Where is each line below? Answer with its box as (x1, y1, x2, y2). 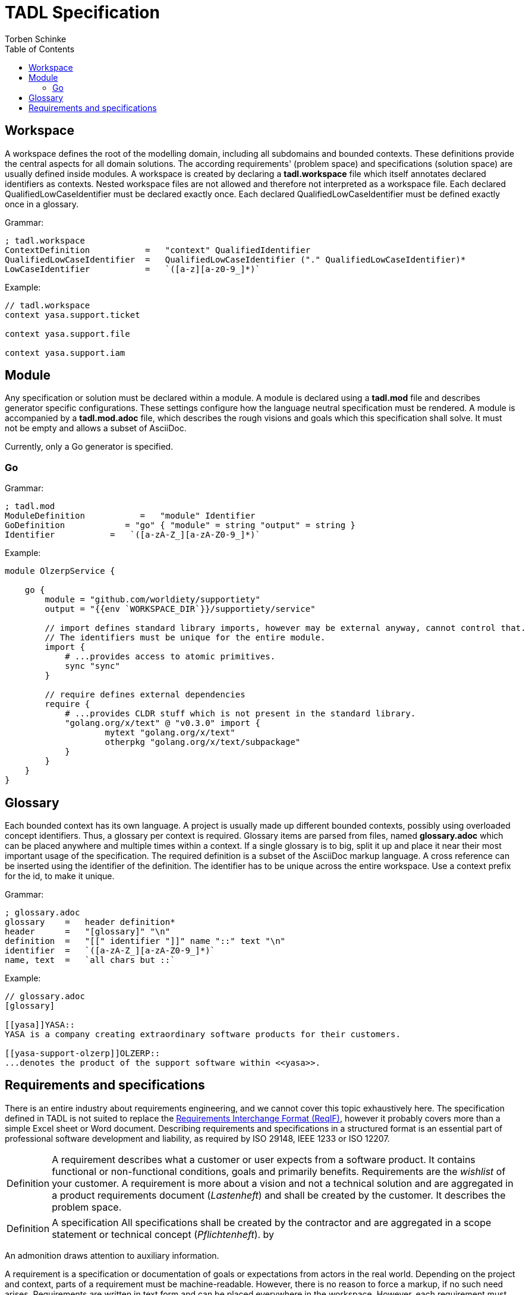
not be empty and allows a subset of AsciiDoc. (5, 423, 187, 434)
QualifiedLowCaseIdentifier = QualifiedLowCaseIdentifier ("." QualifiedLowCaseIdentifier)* (5, 254, 466, 264)
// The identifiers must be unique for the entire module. (45, 633, 326, 643)
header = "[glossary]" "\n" (5, 927, 171, 937)
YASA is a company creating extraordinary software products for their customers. (5, 1029, 401, 1040)
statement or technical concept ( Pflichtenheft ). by (52, 1228, 275, 1240)
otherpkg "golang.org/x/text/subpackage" (105, 737, 301, 747)
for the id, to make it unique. (5, 871, 115, 882)
